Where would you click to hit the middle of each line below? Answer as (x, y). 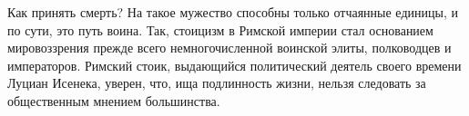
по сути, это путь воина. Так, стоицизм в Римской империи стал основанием (220, 29)
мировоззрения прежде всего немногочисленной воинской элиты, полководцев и (229, 48)
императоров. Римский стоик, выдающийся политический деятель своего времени (234, 65)
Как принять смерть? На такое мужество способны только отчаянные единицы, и (233, 12)
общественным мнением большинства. (114, 100)
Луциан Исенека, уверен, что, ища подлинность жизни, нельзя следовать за (217, 83)
